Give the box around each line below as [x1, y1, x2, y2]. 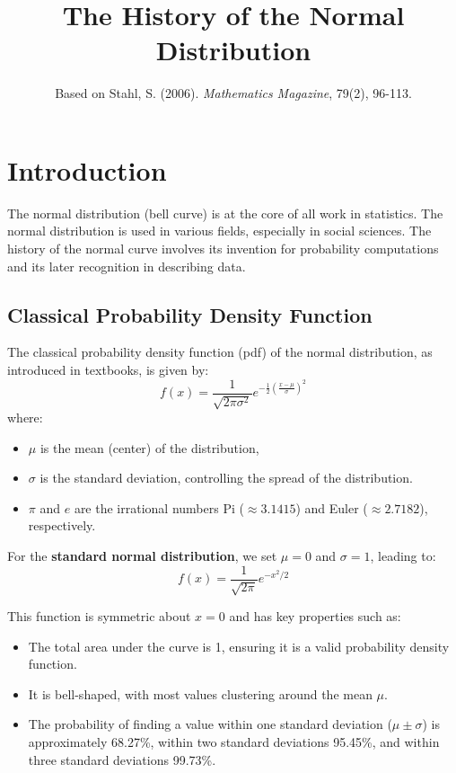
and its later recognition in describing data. [7, 256, 246, 275]
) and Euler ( [295, 498, 368, 517]
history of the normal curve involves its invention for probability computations [7, 239, 439, 258]
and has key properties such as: [229, 607, 401, 626]
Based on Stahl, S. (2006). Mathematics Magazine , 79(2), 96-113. [55, 84, 412, 102]
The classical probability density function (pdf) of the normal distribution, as [7, 342, 433, 361]
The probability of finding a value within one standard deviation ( [28, 715, 392, 733]
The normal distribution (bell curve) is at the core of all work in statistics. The [7, 203, 443, 222]
